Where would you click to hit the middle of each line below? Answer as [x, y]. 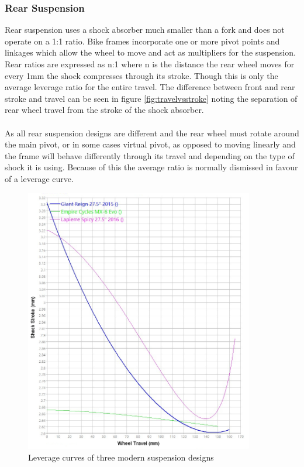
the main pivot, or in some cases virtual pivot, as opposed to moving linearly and [150, 144]
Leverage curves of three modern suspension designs [121, 457]
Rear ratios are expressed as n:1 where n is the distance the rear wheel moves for [150, 64]
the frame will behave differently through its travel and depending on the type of [150, 155]
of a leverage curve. [39, 178]
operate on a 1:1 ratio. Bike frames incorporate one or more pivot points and [142, 41]
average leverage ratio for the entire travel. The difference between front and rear [150, 87]
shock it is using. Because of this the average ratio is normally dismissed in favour [151, 167]
